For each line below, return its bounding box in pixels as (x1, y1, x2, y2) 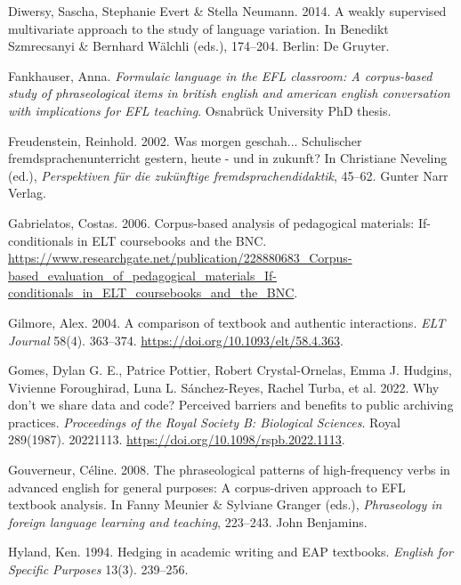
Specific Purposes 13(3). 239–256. (8, 560, 189, 579)
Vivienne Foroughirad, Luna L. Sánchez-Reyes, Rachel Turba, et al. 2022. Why (8, 378, 440, 396)
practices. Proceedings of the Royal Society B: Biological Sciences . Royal (8, 412, 400, 431)
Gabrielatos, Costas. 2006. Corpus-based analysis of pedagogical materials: (8, 213, 415, 232)
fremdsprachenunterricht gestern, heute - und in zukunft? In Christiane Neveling (8, 149, 448, 167)
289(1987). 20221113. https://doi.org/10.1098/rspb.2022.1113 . (8, 430, 345, 449)
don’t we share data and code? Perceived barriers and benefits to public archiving (8, 395, 454, 414)
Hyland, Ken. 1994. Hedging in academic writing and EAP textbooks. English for (8, 542, 453, 561)
